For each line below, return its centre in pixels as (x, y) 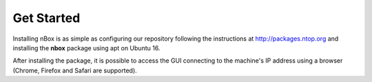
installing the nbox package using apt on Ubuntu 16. (86, 48)
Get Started (46, 18)
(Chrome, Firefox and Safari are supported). (75, 70)
